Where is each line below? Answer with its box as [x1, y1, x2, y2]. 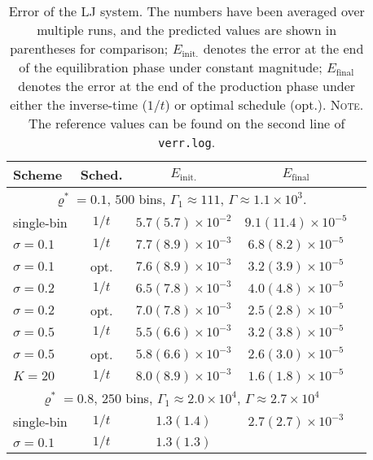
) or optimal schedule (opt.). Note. [165, 95, 364, 114]
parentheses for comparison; [10, 39, 169, 58]
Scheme [13, 165, 63, 184]
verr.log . [158, 132, 216, 151]
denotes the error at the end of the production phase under [18, 76, 356, 95]
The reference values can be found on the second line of [29, 114, 345, 132]
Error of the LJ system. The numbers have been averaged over [8, 2, 365, 20]
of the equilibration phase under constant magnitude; [19, 58, 323, 76]
